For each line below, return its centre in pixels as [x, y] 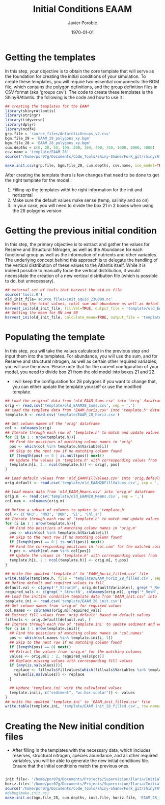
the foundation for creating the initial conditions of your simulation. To [76, 76]
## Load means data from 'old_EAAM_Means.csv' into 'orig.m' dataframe [80, 491]
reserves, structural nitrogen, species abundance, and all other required [85, 756]
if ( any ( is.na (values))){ [36, 665]
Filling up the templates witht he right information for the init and [77, 190]
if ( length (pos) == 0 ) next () [40, 647]
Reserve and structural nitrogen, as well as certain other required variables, [81, 361]
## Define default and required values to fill [55, 583]
